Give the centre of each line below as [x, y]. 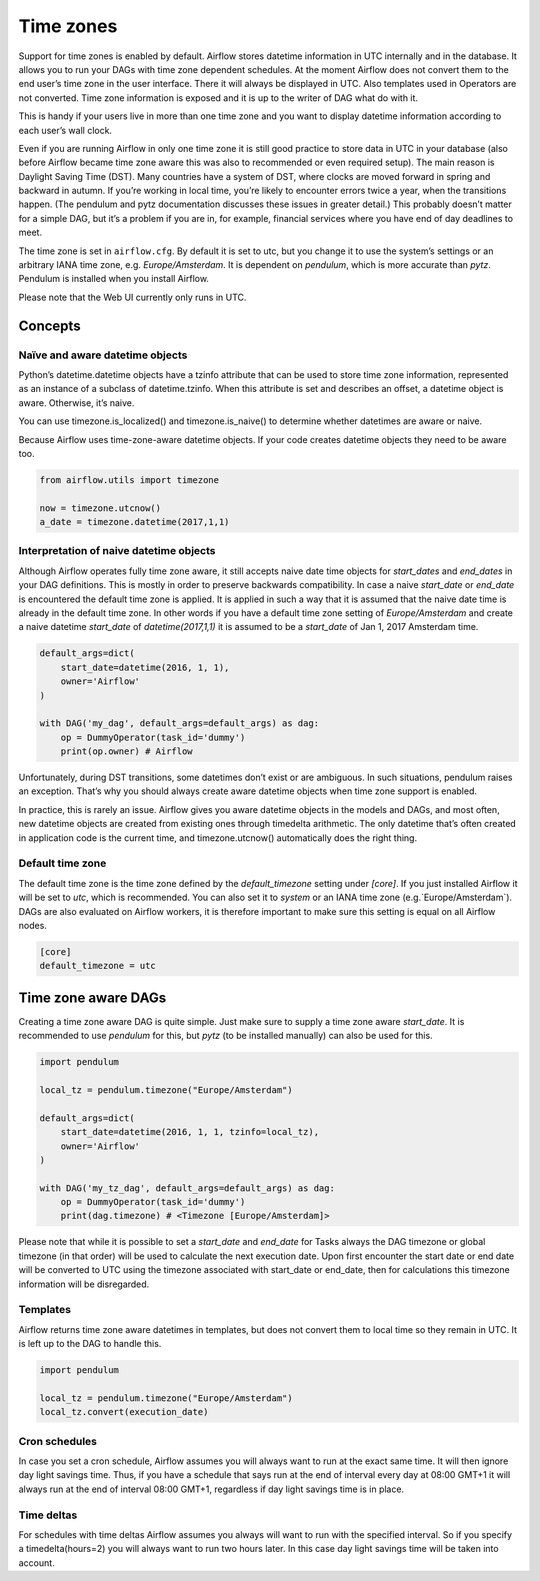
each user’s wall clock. [65, 130]
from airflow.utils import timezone [129, 479]
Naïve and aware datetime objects [103, 355]
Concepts [49, 325]
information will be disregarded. [84, 1284]
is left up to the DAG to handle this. [90, 1344]
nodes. [32, 925]
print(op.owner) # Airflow [127, 751]
